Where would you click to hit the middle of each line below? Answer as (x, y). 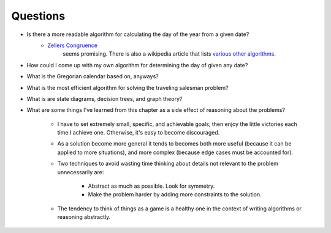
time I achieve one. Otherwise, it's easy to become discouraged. (139, 133)
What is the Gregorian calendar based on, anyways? (93, 76)
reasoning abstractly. (84, 217)
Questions (38, 16)
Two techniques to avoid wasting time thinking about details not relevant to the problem (168, 164)
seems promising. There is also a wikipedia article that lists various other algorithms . (169, 54)
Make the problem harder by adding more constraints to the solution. (175, 194)
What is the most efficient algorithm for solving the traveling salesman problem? (128, 87)
